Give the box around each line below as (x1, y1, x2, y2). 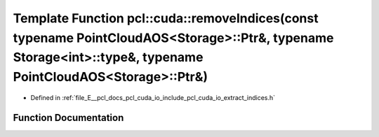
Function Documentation (13, 112, 124, 124)
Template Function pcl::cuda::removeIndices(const (13, 10, 319, 26)
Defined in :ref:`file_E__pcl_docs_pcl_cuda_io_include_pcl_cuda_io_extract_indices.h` (30, 93, 276, 101)
